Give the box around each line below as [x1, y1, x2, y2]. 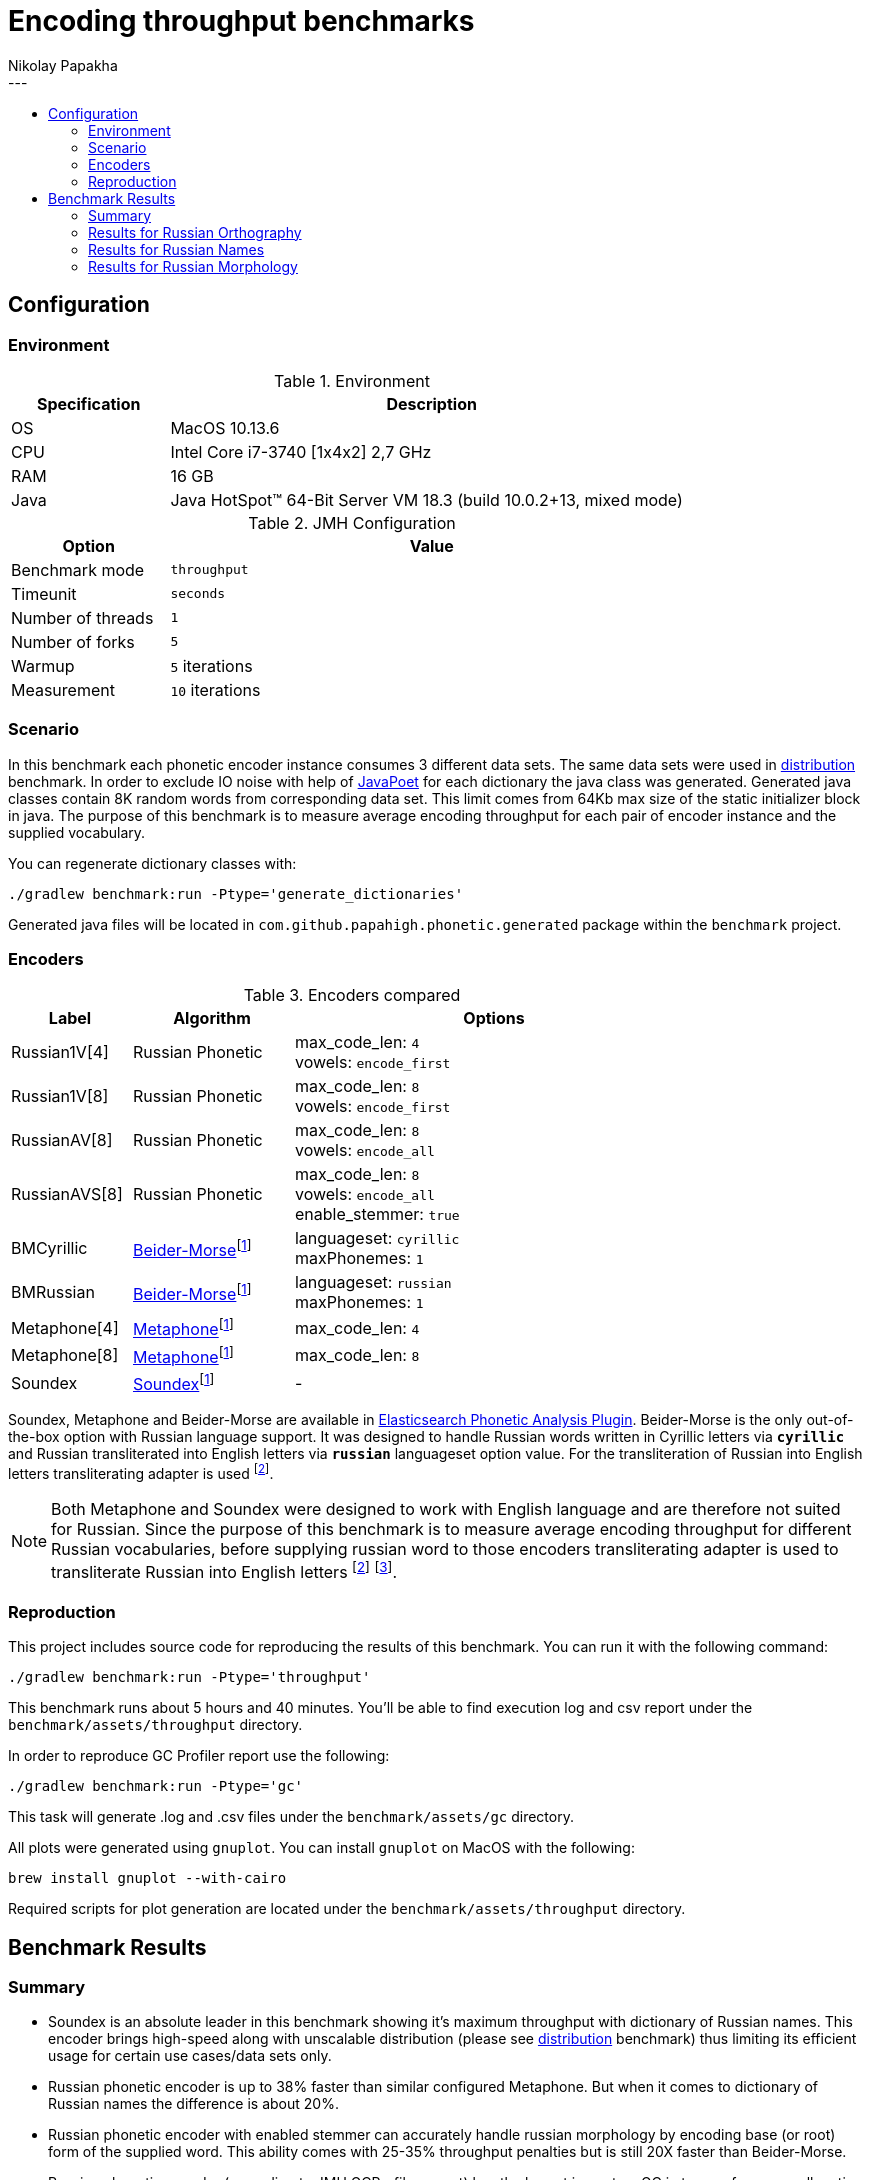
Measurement [11, 679, 115, 700]
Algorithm [173, 1008, 251, 1029]
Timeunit [11, 583, 77, 604]
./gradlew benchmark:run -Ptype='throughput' [8, 1669, 371, 1686]
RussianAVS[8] [11, 1184, 123, 1205]
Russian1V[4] [11, 1042, 109, 1063]
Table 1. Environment [274, 370, 430, 391]
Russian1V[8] [11, 1086, 109, 1107]
